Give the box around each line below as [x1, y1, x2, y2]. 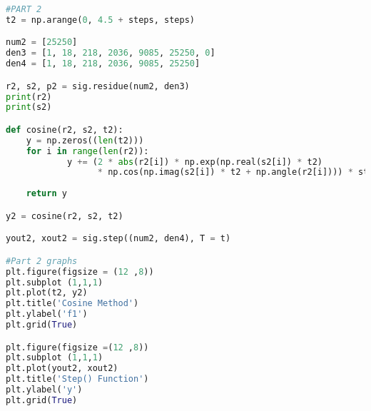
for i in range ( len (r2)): [26, 146, 149, 156]
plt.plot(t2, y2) [6, 288, 88, 298]
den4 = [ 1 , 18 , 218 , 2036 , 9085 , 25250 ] [6, 59, 200, 69]
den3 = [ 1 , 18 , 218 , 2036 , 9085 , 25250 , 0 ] [6, 48, 215, 59]
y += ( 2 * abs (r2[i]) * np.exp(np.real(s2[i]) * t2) [66, 156, 322, 167]
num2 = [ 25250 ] [6, 37, 78, 48]
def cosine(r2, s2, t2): [6, 124, 123, 135]
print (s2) [6, 102, 52, 113]
